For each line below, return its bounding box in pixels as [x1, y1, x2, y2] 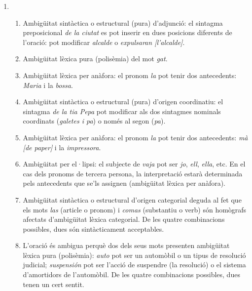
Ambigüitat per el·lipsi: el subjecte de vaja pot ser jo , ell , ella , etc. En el [23, 159, 246, 169]
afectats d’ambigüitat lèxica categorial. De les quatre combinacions [23, 214, 225, 224]
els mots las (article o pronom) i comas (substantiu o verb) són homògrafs [23, 204, 247, 214]
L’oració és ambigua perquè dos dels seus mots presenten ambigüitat [23, 240, 230, 250]
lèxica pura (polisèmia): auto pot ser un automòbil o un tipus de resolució [23, 249, 246, 260]
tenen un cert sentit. [23, 279, 84, 289]
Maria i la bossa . [23, 80, 73, 90]
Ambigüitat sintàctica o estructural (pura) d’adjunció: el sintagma [23, 17, 223, 28]
